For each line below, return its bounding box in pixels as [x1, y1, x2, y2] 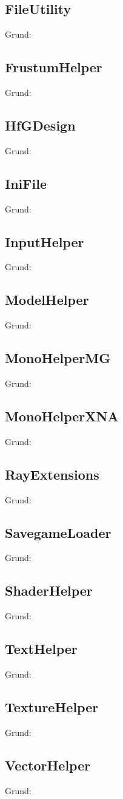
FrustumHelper [5, 58, 102, 76]
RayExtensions [5, 464, 99, 483]
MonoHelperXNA [5, 406, 119, 425]
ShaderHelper [5, 581, 93, 600]
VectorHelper [5, 755, 91, 774]
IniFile [5, 174, 47, 192]
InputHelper [5, 232, 84, 251]
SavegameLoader [5, 523, 111, 542]
